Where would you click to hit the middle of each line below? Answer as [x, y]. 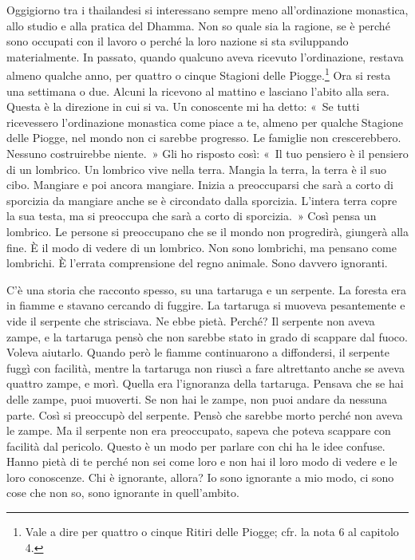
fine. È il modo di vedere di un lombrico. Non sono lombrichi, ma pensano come [202, 247]
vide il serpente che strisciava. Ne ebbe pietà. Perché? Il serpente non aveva [191, 320]
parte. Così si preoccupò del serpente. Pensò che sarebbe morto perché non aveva [205, 414]
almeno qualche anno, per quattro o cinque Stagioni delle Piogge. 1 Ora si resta [199, 74]
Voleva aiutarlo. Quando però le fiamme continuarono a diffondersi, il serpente [198, 352]
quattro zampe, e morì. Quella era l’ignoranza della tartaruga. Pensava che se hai [205, 383]
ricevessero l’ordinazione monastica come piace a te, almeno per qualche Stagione [205, 122]
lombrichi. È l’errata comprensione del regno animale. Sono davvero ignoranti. [197, 263]
